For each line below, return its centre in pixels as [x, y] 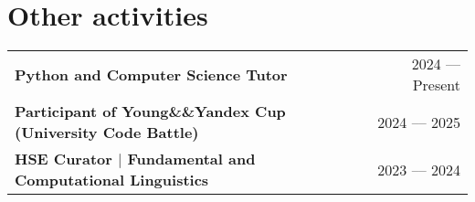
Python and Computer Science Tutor [151, 74]
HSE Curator [63, 159]
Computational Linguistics [112, 180]
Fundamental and [191, 159]
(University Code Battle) [107, 133]
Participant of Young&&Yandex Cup [150, 112]
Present [436, 85]
